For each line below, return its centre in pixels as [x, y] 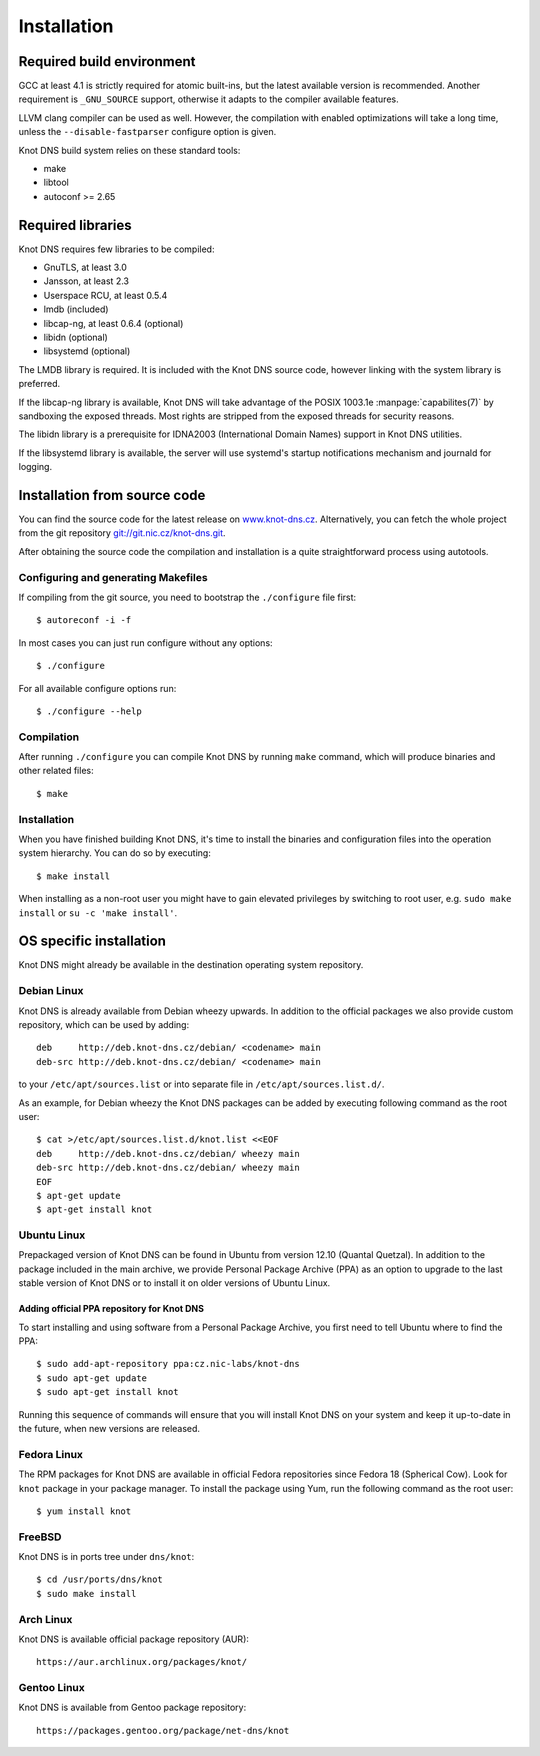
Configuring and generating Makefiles [113, 577]
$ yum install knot [84, 1511]
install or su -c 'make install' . [98, 912]
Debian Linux [51, 991]
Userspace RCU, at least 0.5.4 [105, 295]
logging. [35, 467]
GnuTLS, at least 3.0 [85, 267]
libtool [56, 182]
